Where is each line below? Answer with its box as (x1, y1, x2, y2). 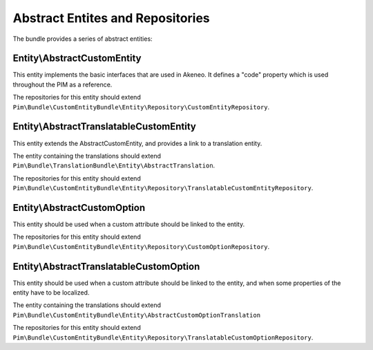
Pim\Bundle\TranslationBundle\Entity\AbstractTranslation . (12, 161, 216, 169)
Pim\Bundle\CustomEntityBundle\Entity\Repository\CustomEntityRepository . (12, 102, 270, 111)
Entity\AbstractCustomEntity (12, 53, 142, 64)
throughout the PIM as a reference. (12, 80, 113, 89)
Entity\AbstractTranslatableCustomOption (12, 260, 200, 273)
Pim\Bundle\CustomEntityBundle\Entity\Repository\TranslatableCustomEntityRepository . (12, 184, 314, 192)
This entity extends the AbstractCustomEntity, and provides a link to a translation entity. (12, 139, 262, 147)
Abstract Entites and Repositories (12, 10, 210, 26)
